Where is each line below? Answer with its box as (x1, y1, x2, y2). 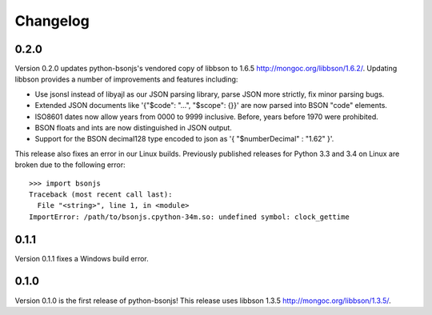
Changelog (14, 12, 90, 30)
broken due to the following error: (14, 160, 126, 169)
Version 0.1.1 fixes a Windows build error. (14, 253, 150, 263)
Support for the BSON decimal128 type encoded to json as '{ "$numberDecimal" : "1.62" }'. (34, 134, 334, 144)
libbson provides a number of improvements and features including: (14, 74, 238, 84)
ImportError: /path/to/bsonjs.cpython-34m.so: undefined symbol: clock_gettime (29, 212, 350, 221)
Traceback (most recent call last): (29, 189, 173, 199)
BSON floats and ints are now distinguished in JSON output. (34, 123, 232, 133)
